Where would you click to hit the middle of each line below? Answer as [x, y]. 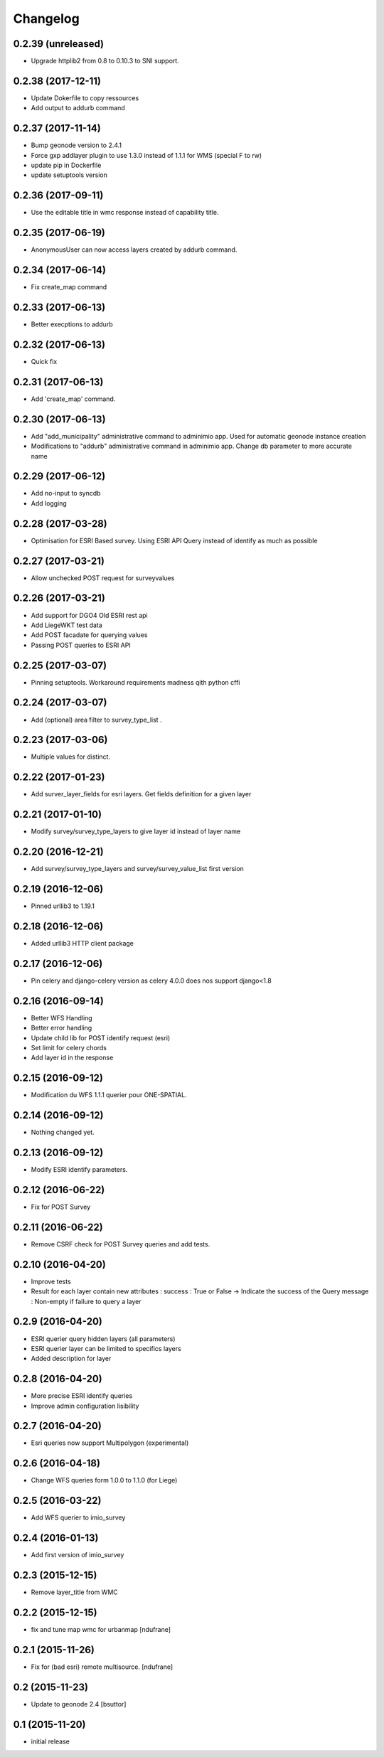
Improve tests [51, 1281]
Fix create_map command [69, 287]
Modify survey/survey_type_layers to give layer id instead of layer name [136, 831]
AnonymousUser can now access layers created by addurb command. [134, 250]
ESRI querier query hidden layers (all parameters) [103, 1339]
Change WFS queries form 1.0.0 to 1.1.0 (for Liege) [104, 1480]
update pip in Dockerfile [66, 165]
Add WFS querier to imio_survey [78, 1517]
